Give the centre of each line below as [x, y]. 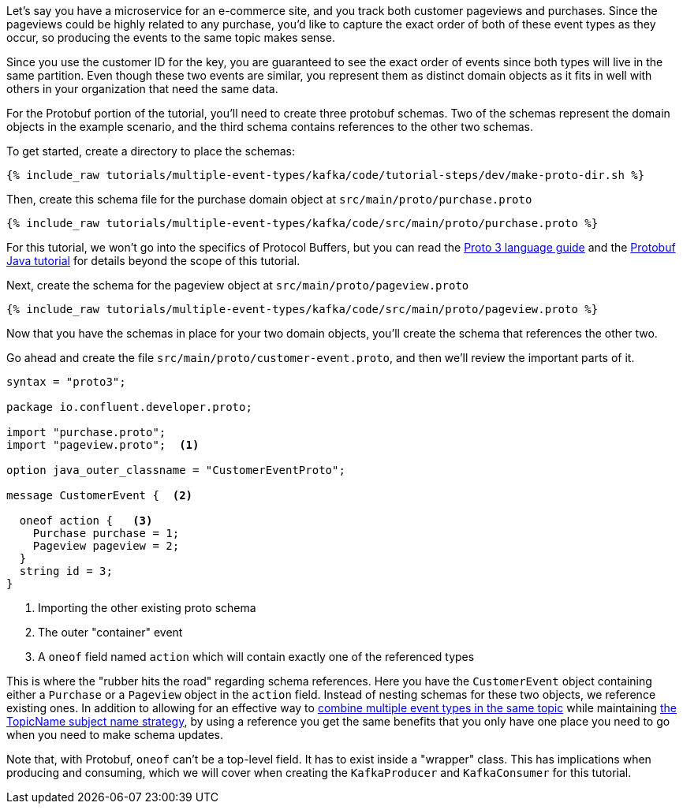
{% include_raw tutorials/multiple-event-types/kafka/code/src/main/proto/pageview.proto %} [302, 309]
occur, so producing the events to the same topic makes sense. [171, 37]
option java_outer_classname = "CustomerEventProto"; [176, 470]
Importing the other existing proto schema [147, 608]
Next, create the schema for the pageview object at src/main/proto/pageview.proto [238, 285]
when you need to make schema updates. [115, 735]
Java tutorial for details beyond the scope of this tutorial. [153, 261]
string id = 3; [66, 571]
